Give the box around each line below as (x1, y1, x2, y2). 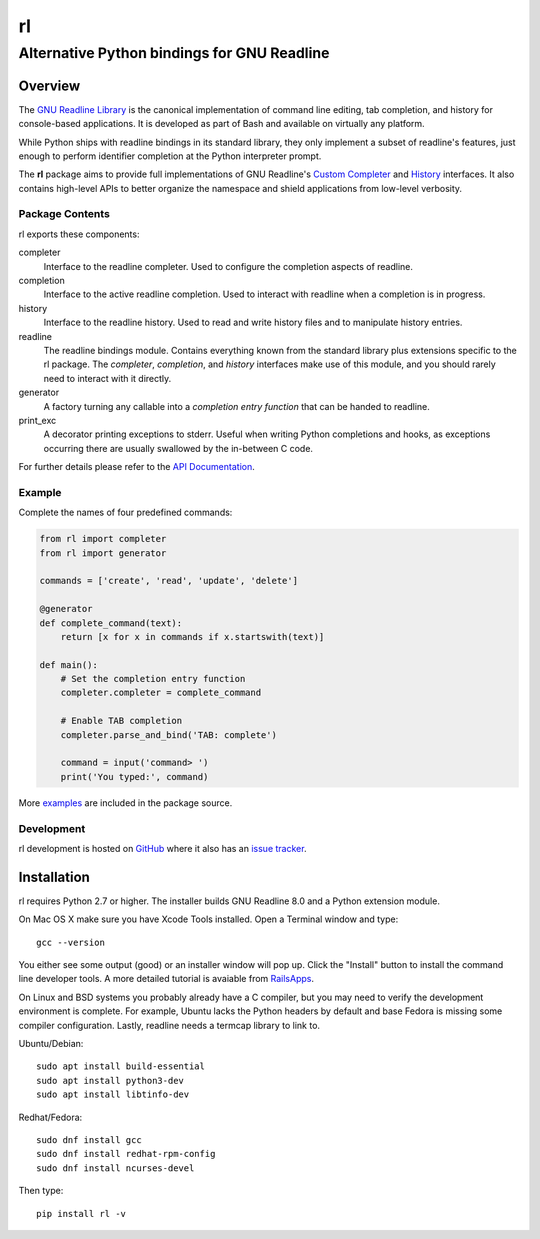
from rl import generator (39, 547, 167, 559)
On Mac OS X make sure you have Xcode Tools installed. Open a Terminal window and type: (18, 913, 399, 925)
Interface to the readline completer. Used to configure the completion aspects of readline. (43, 260, 414, 272)
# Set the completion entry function (60, 673, 246, 685)
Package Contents (18, 207, 110, 221)
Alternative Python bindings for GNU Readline (18, 44, 330, 62)
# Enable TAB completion (60, 715, 183, 727)
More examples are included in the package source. (18, 796, 233, 809)
